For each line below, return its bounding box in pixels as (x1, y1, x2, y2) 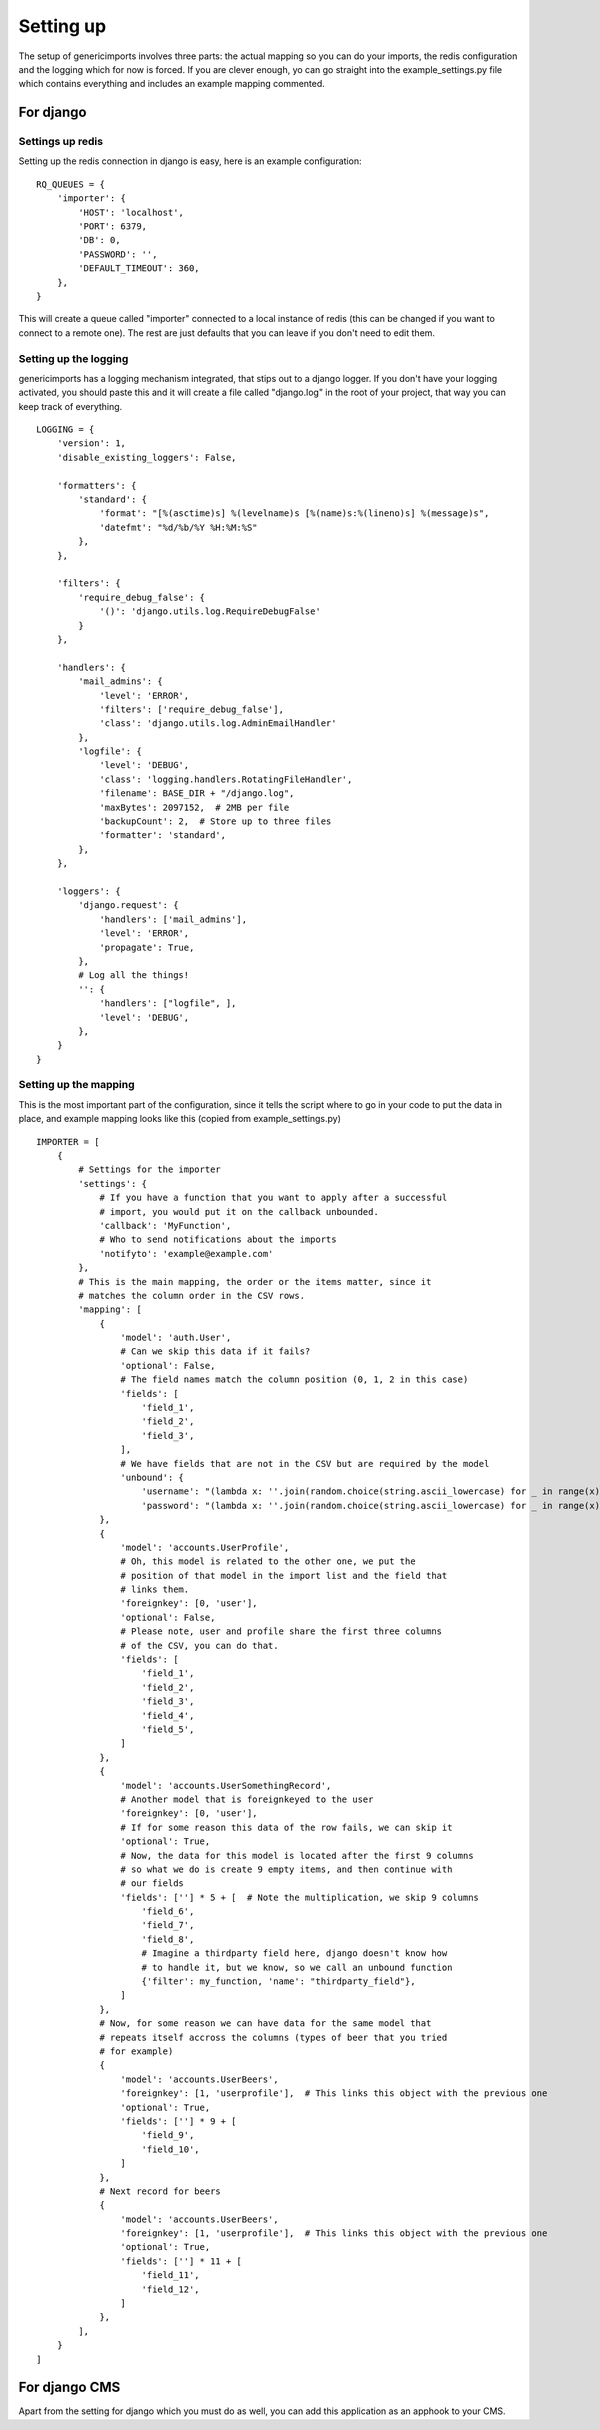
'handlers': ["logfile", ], (99, 998, 237, 1009)
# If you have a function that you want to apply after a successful (99, 1192, 448, 1204)
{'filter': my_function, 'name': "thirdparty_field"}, (141, 1976, 416, 1987)
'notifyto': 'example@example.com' (99, 1248, 274, 1259)
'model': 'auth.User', (120, 1332, 232, 1344)
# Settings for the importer (78, 1164, 222, 1175)
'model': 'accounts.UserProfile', (120, 1541, 290, 1553)
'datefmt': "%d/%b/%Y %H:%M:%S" (99, 521, 259, 533)
